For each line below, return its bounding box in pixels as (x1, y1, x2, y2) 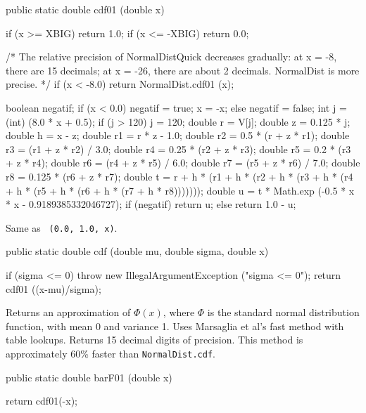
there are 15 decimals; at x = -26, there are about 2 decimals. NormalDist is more (6, 63, 360, 77)
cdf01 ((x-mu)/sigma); (6, 281, 101, 296)
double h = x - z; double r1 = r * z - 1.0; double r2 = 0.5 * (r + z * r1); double (6, 128, 350, 143)
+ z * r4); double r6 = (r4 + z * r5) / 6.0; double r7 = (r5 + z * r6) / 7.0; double (6, 155, 360, 170)
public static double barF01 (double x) (6, 369, 172, 384)
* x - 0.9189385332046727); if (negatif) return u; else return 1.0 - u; (6, 197, 296, 211)
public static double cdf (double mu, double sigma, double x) (6, 244, 269, 258)
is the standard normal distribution (207, 305, 360, 320)
